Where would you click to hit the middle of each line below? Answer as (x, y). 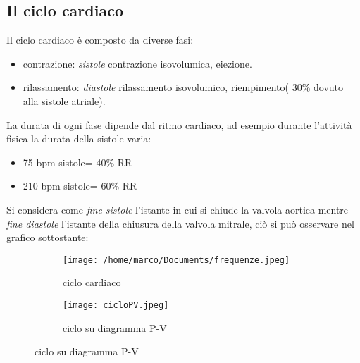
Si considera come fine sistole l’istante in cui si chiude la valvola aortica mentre (178, 209)
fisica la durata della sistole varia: (79, 139)
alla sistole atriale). (64, 100)
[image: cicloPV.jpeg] (116, 305)
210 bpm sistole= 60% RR (80, 186)
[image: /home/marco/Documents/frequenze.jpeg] (176, 260)
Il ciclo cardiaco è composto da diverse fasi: (100, 40)
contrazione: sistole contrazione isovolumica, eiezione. (137, 63)
